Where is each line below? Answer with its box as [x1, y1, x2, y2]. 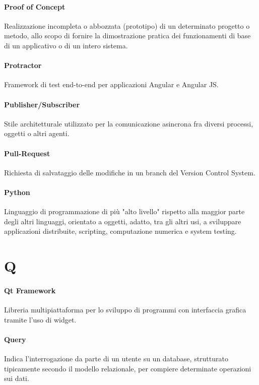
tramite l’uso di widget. [4, 314, 77, 325]
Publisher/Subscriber [4, 99, 80, 109]
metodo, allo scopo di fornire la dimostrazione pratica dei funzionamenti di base [4, 30, 251, 41]
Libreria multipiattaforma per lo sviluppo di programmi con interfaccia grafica [4, 304, 246, 315]
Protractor [4, 60, 42, 71]
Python [4, 186, 30, 197]
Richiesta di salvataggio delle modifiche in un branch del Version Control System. [4, 167, 255, 177]
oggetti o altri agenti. [4, 128, 70, 139]
